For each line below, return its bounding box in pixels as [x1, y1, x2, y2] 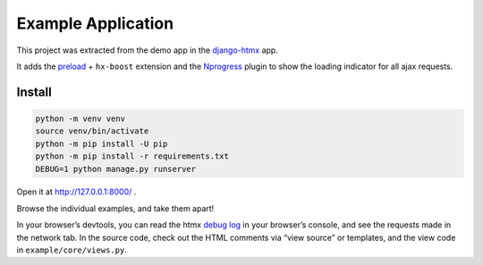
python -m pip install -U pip [35, 139, 168, 149]
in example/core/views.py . [16, 244, 127, 255]
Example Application [16, 13, 174, 33]
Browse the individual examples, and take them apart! [16, 202, 215, 214]
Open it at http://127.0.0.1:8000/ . [16, 186, 137, 197]
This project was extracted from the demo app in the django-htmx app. [16, 45, 279, 56]
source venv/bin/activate [35, 126, 149, 136]
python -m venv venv [35, 113, 125, 124]
